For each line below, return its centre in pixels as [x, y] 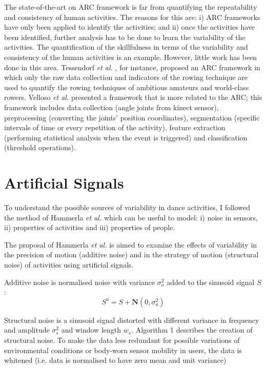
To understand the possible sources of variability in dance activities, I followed [127, 207]
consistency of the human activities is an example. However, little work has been [131, 57]
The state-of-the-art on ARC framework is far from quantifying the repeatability [131, 7]
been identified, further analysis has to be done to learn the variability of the [125, 37]
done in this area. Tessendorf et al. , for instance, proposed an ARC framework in [132, 67]
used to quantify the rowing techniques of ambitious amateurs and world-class [127, 87]
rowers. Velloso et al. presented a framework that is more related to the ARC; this [133, 97]
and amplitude [27, 330]
